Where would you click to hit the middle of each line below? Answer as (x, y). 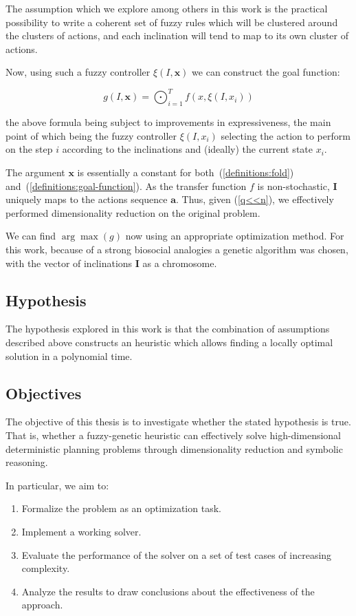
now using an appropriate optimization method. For (235, 236)
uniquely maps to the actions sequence (87, 199)
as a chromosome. (180, 263)
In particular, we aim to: (57, 485)
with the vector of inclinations (69, 263)
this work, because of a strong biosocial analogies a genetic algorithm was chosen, (177, 249)
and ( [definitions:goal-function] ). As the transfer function (126, 185)
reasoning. (27, 462)
